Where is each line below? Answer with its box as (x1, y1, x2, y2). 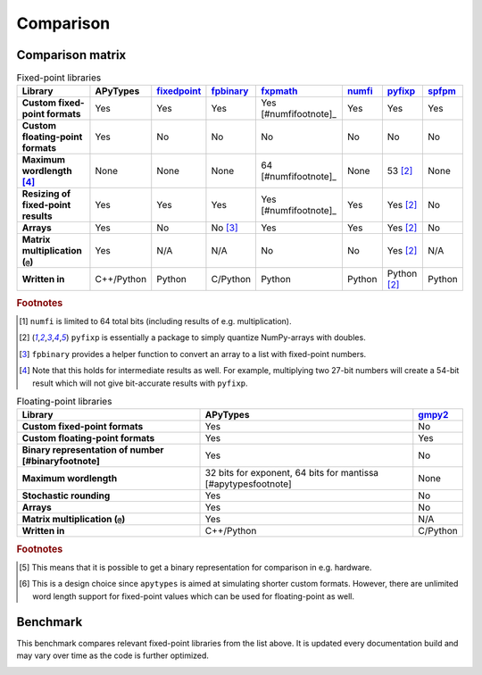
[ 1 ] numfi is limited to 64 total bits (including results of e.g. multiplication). (19, 316, 292, 327)
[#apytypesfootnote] (204, 478, 292, 490)
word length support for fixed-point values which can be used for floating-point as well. (32, 590, 354, 602)
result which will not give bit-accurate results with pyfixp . (32, 378, 249, 388)
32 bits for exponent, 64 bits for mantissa (204, 467, 379, 479)
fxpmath (260, 85, 298, 97)
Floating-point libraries (16, 396, 112, 408)
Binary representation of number (21, 444, 164, 456)
